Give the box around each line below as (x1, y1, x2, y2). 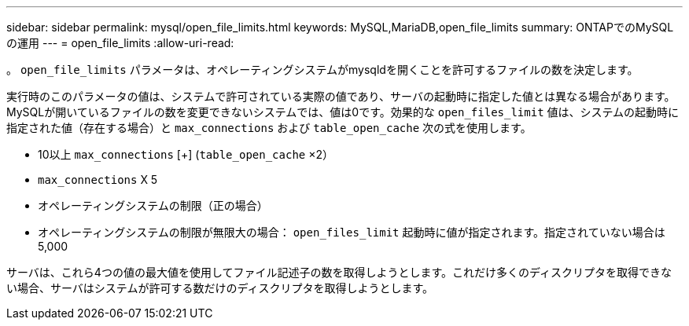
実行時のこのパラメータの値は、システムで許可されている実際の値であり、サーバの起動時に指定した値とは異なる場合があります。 (6, 90, 676, 103)
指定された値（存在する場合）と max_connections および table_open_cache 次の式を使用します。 (6, 121, 532, 134)
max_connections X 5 (38, 173, 158, 186)
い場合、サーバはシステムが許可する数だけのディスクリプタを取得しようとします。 (6, 281, 434, 295)
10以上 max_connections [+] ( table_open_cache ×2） (38, 148, 333, 161)
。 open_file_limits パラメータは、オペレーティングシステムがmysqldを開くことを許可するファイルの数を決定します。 (6, 63, 639, 76)
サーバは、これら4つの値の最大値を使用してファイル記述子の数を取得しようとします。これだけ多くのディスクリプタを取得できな (6, 266, 672, 279)
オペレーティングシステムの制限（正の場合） (38, 199, 268, 212)
